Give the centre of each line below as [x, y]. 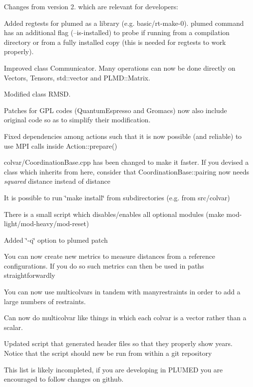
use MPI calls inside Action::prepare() [61, 145]
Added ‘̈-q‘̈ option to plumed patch [56, 240]
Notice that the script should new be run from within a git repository [108, 353]
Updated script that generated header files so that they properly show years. [118, 343]
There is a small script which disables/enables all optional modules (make [114, 214]
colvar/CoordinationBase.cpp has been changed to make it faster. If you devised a [126, 162]
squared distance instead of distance [57, 181]
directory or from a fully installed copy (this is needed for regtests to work [115, 42]
